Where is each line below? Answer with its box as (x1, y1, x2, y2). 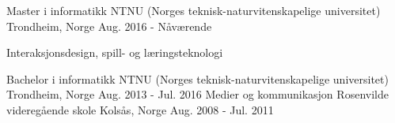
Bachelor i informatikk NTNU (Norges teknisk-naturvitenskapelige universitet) (6, 70, 389, 87)
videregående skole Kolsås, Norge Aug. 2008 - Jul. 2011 (6, 101, 274, 117)
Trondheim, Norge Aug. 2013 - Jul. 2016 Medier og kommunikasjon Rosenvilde (6, 86, 389, 102)
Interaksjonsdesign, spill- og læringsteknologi (6, 44, 223, 61)
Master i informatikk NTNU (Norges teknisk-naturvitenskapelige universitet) (6, 2, 381, 18)
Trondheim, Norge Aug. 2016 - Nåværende (6, 17, 212, 34)
